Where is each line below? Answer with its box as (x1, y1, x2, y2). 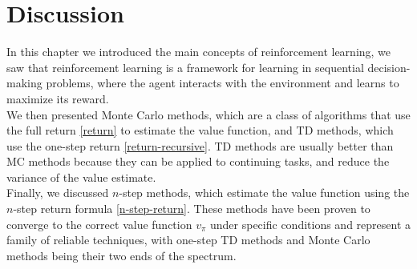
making (6, 74, 43, 91)
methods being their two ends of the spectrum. (6, 247, 237, 263)
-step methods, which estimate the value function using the (119, 184, 410, 201)
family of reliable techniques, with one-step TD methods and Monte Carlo (6, 231, 370, 248)
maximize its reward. (6, 90, 109, 106)
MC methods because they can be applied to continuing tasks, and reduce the (6, 153, 390, 170)
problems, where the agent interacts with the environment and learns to (46, 74, 399, 91)
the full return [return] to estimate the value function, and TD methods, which (6, 122, 394, 139)
